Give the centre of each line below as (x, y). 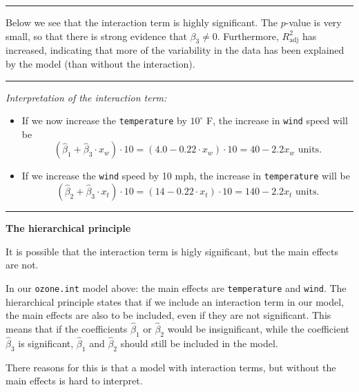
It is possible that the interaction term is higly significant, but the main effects (172, 251)
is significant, (46, 343)
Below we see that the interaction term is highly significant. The (142, 22)
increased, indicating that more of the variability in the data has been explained (175, 50)
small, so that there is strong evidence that (96, 36)
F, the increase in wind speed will (277, 120)
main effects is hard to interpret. (74, 381)
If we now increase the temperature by (104, 120)
